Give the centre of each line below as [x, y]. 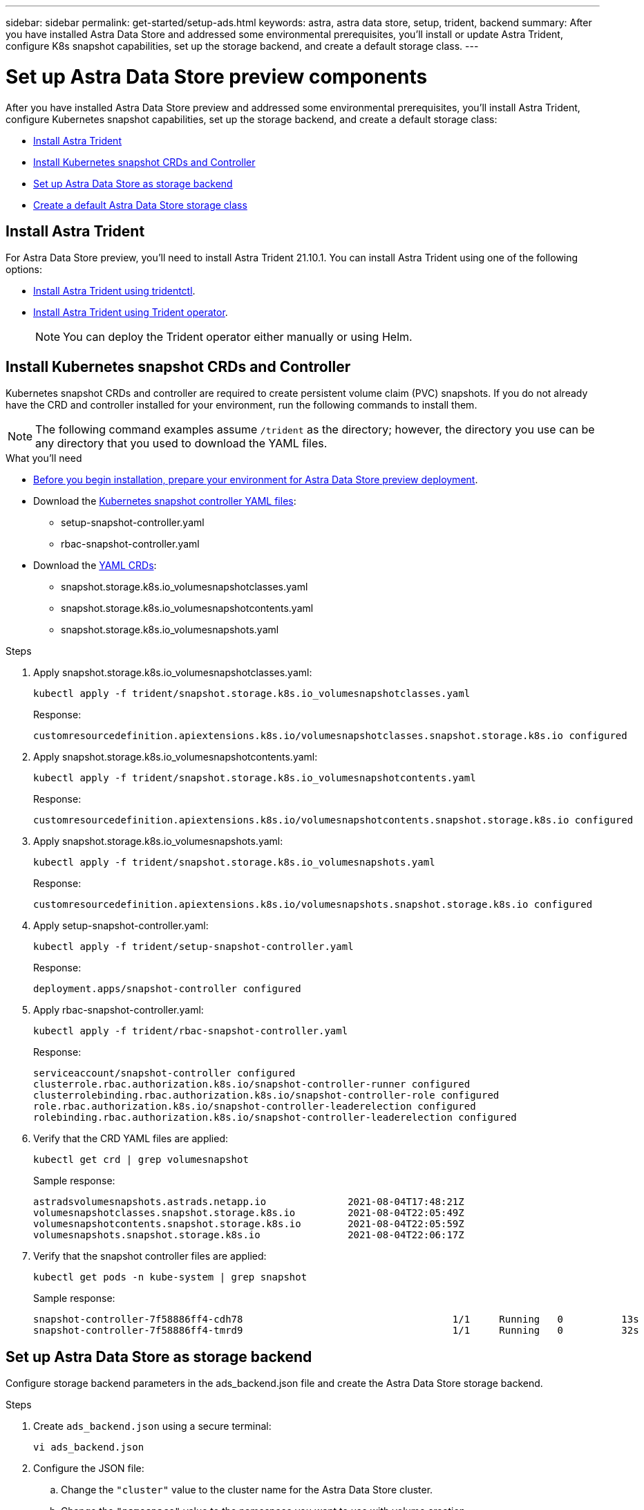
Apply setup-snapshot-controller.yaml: [121, 926]
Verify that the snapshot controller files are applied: [150, 1256]
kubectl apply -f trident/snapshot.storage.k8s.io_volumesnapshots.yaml [234, 863]
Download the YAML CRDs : [95, 566]
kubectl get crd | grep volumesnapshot [141, 1160]
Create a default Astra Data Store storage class [140, 205]
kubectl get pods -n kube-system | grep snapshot [170, 1277]
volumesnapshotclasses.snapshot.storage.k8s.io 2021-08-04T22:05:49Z [249, 1213]
